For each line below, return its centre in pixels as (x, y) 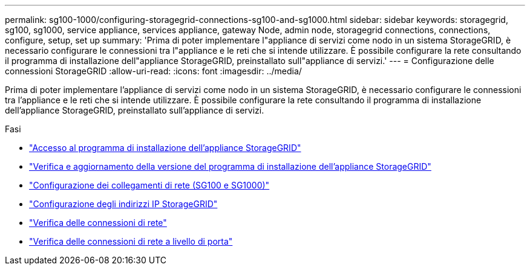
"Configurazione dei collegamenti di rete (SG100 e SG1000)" (149, 185)
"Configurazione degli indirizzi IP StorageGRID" (123, 204)
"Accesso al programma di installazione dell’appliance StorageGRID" (165, 148)
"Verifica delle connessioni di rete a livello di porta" (131, 241)
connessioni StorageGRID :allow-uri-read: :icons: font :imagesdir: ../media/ (153, 71)
